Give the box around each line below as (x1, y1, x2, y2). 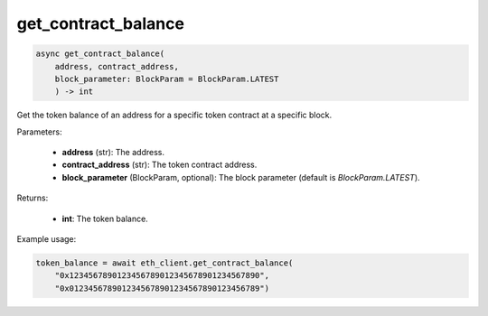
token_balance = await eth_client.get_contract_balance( (35, 258, 294, 268)
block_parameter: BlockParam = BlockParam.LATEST (54, 73, 279, 84)
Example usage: (16, 234, 77, 245)
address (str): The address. (61, 147, 164, 158)
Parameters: (16, 126, 62, 137)
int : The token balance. (61, 213, 148, 224)
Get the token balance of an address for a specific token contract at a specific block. (16, 109, 333, 121)
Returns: (16, 192, 49, 203)
